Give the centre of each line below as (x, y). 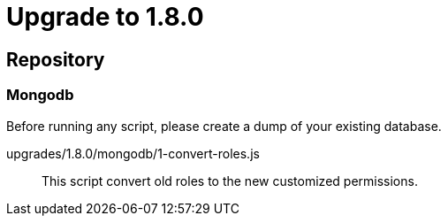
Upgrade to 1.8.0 (105, 17)
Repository (56, 59)
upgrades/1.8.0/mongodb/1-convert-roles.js (133, 153)
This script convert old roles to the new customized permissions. (230, 181)
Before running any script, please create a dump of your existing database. (224, 126)
